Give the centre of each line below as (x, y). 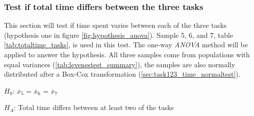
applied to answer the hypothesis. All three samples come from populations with (127, 54)
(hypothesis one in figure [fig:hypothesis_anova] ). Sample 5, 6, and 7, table (119, 35)
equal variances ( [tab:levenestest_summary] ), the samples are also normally (120, 64)
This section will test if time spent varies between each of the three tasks (116, 25)
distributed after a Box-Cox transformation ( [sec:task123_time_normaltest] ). (122, 74)
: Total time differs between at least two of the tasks (94, 107)
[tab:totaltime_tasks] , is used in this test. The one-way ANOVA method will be (126, 45)
